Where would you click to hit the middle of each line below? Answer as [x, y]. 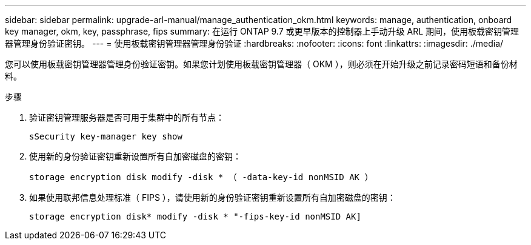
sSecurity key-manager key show [106, 136]
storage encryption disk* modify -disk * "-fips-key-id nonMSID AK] [195, 216]
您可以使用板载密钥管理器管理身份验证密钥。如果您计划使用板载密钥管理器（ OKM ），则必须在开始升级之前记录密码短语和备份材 [261, 64]
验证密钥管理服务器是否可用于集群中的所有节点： [127, 117]
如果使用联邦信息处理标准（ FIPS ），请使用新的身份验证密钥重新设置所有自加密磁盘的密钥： [212, 197]
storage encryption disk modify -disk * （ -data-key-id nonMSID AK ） [201, 177]
